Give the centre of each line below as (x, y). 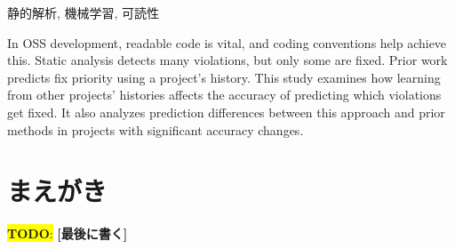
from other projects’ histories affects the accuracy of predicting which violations (224, 95)
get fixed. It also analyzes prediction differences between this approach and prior (226, 112)
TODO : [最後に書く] (68, 233)
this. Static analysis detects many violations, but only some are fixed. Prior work (227, 60)
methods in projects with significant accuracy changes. (156, 129)
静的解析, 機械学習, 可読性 (84, 12)
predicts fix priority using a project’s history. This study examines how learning (224, 77)
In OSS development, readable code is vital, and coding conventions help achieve (227, 42)
